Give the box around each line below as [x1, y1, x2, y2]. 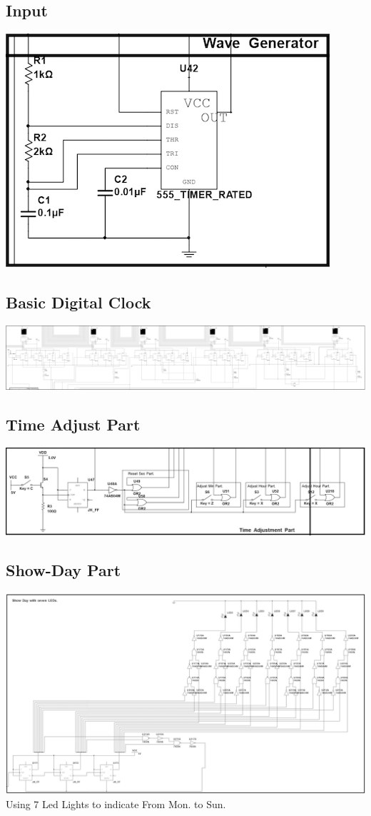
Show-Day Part [6, 558, 121, 580]
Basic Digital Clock [6, 291, 151, 313]
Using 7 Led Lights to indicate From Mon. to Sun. [6, 796, 226, 811]
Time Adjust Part [6, 413, 141, 435]
